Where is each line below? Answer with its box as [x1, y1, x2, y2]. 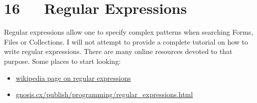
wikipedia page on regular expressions [15, 72, 131, 83]
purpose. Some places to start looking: [4, 55, 121, 66]
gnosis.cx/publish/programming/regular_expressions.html [15, 89, 193, 100]
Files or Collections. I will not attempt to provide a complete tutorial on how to [4, 36, 249, 47]
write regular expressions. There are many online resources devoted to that [4, 46, 233, 56]
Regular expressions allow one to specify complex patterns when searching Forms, [4, 27, 254, 37]
